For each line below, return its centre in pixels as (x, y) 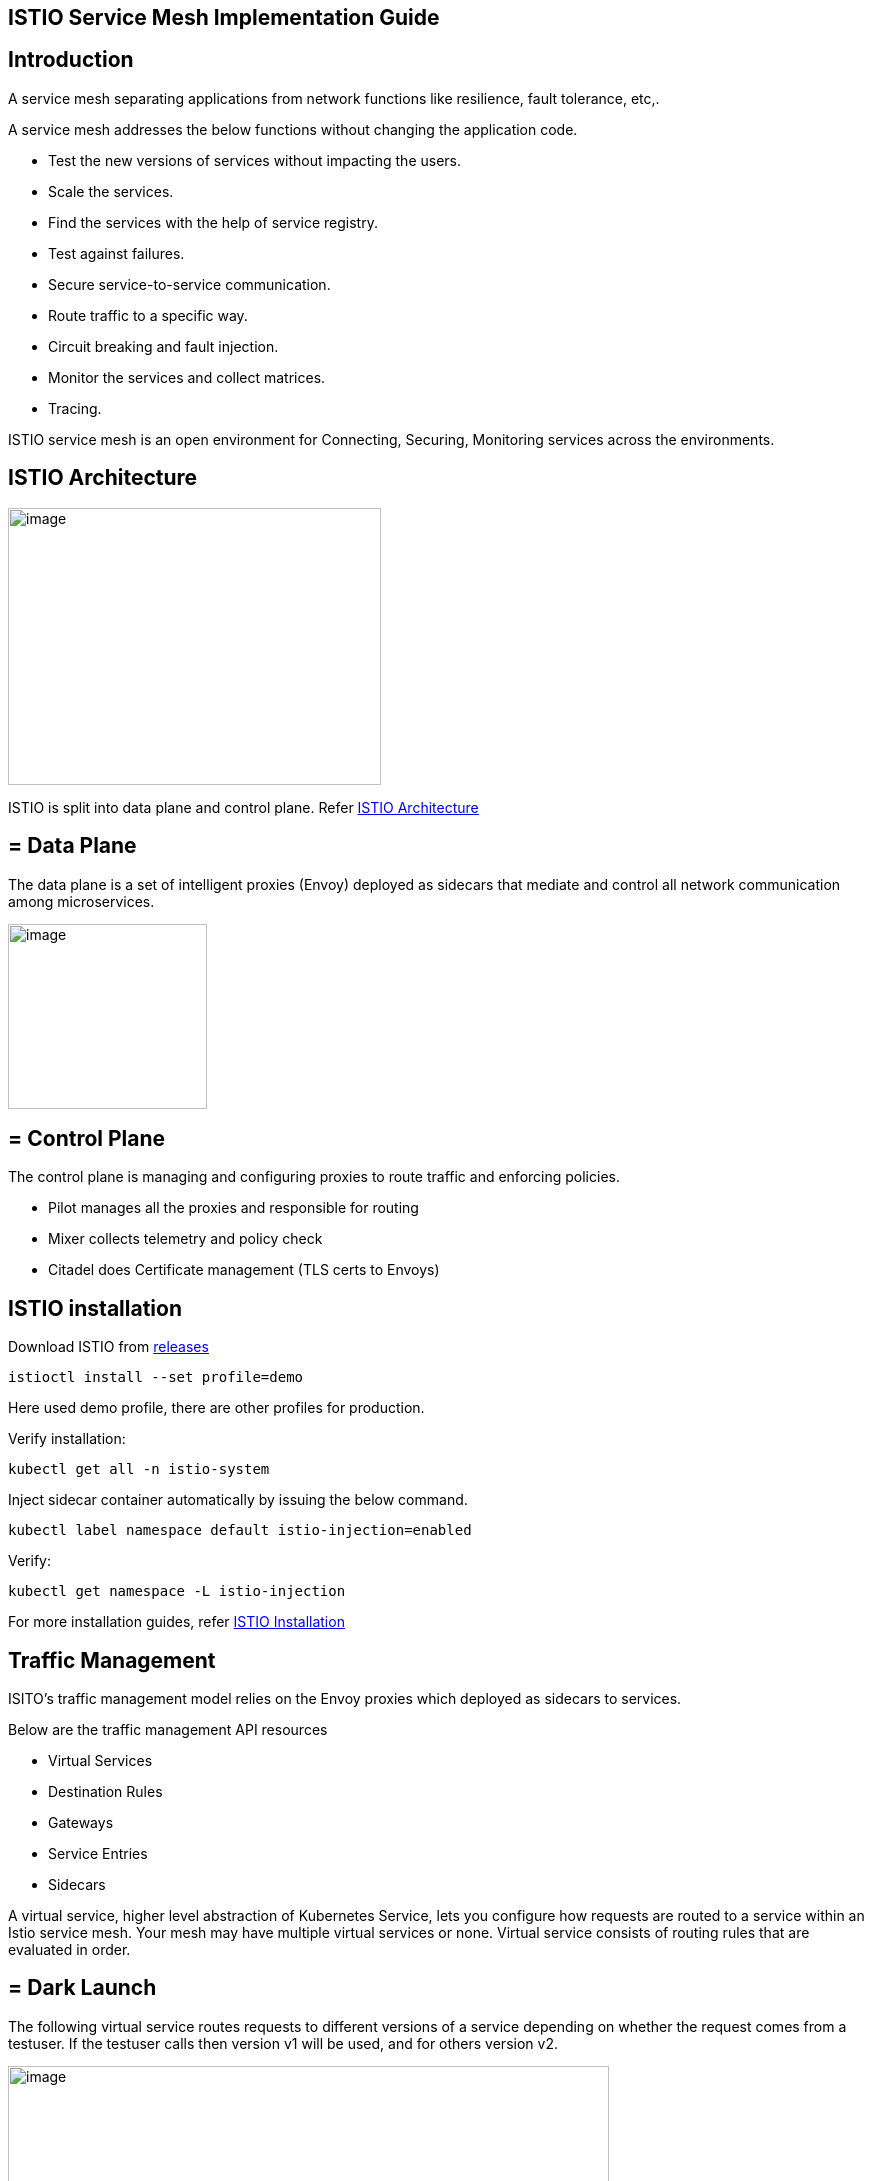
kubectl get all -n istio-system (139, 1469)
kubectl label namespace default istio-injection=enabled (240, 1530)
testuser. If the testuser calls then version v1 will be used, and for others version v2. (283, 2043)
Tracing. (75, 408)
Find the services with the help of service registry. (213, 222)
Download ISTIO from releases (108, 1347)
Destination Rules (105, 1792)
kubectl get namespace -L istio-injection (177, 1591)
